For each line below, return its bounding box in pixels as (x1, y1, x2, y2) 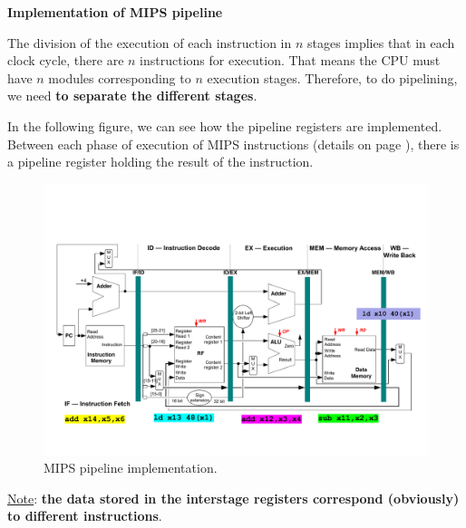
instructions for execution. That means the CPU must (140, 51, 441, 70)
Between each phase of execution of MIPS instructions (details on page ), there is (7, 134, 460, 153)
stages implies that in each (307, 33, 455, 52)
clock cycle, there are (7, 51, 124, 70)
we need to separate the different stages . (7, 86, 257, 105)
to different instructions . (7, 506, 162, 525)
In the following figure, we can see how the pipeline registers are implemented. (7, 116, 442, 135)
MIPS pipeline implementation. (44, 458, 218, 477)
